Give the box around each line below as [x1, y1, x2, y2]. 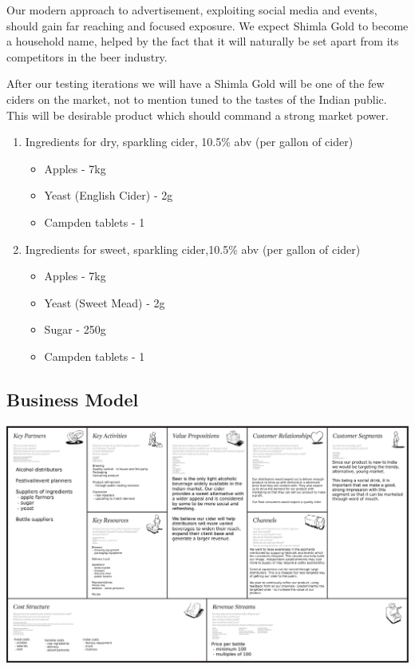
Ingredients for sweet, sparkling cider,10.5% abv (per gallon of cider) [25, 240, 361, 257]
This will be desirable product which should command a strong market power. [6, 106, 389, 123]
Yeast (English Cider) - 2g [44, 187, 173, 204]
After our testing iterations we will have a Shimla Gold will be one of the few [6, 75, 385, 92]
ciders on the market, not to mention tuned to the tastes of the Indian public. [6, 90, 387, 107]
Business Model [6, 386, 139, 411]
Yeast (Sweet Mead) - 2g [44, 294, 165, 311]
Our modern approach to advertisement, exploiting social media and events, [6, 2, 377, 18]
